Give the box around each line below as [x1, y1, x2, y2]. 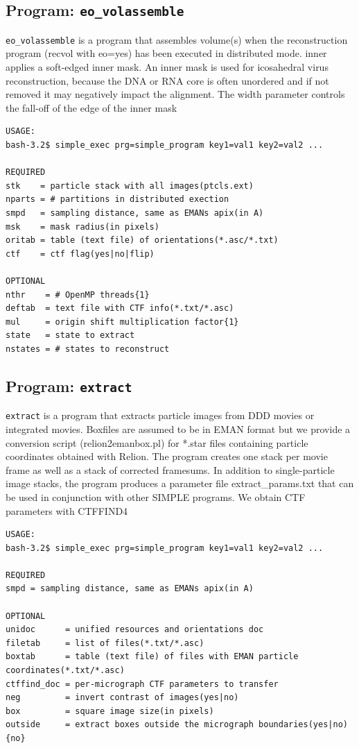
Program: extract [6, 375, 132, 396]
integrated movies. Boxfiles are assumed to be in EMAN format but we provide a [6, 421, 351, 436]
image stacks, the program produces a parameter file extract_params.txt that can [6, 476, 354, 491]
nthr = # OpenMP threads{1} [6, 289, 150, 300]
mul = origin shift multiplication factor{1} [6, 316, 239, 327]
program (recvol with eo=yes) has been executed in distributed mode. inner [6, 46, 327, 60]
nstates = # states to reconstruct [6, 343, 170, 354]
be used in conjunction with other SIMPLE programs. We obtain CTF [6, 489, 306, 504]
